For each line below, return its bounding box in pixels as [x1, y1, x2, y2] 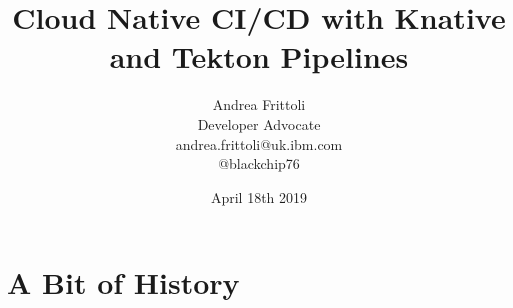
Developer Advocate [197, 113, 321, 134]
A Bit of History [7, 262, 240, 303]
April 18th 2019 [210, 186, 308, 207]
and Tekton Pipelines [109, 36, 409, 77]
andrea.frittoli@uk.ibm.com [175, 133, 343, 154]
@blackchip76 [218, 153, 300, 174]
